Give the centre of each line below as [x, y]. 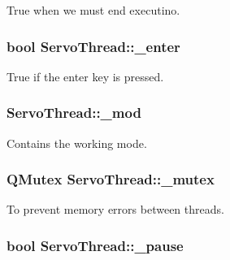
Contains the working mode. [77, 143]
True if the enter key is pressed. [85, 76]
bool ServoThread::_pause [95, 245]
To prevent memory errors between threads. [115, 209]
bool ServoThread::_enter [93, 46]
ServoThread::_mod [74, 113]
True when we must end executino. [93, 10]
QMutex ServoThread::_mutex [111, 179]
